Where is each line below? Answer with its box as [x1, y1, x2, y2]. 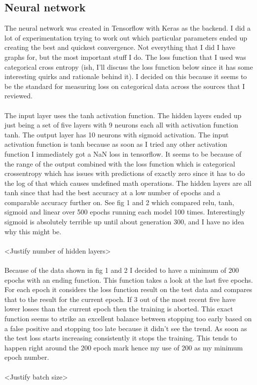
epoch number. [4, 352, 49, 362]
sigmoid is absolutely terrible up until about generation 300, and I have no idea [4, 216, 245, 227]
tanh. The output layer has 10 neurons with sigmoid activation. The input [4, 129, 229, 139]
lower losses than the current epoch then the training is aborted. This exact [4, 303, 233, 314]
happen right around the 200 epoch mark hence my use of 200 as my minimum [4, 342, 243, 352]
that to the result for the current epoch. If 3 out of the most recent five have [4, 294, 236, 304]
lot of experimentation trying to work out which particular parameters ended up [4, 32, 247, 43]
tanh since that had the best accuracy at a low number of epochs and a [4, 187, 220, 198]
